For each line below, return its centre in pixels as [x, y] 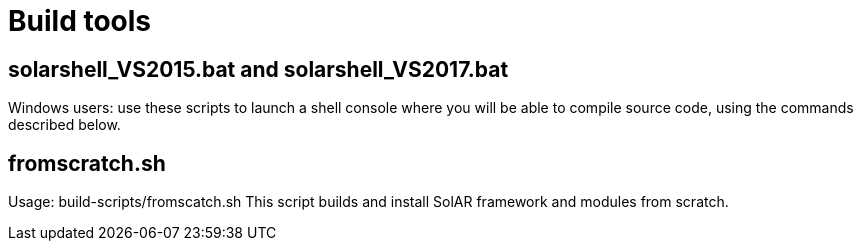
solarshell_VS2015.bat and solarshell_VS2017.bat [258, 69]
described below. [64, 125]
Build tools [80, 21]
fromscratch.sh [87, 163]
